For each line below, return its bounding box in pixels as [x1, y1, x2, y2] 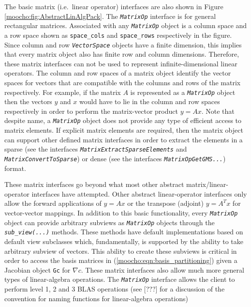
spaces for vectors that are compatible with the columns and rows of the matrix [4, 77, 241, 87]
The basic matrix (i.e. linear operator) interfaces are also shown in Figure [4, 1, 223, 11]
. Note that [201, 106, 235, 116]
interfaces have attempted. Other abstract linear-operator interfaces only [31, 188, 247, 199]
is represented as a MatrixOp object [130, 87, 236, 97]
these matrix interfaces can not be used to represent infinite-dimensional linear [4, 58, 237, 68]
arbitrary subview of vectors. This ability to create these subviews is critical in [4, 246, 237, 256]
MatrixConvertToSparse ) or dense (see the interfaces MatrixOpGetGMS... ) [4, 153, 226, 163]
